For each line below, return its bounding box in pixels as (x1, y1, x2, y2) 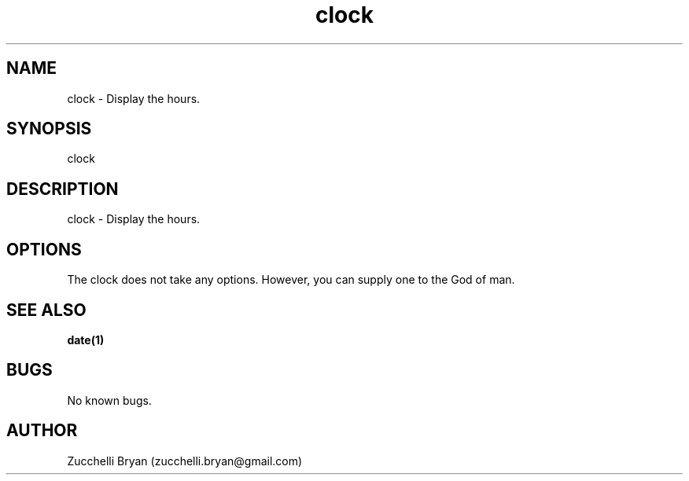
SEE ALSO (6, 299, 87, 320)
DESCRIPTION (6, 178, 119, 199)
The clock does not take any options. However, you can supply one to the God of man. (67, 273, 515, 287)
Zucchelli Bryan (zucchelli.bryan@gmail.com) (67, 453, 303, 468)
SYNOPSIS (6, 119, 92, 139)
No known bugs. (67, 393, 152, 407)
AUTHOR (6, 420, 78, 441)
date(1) (67, 332, 105, 347)
